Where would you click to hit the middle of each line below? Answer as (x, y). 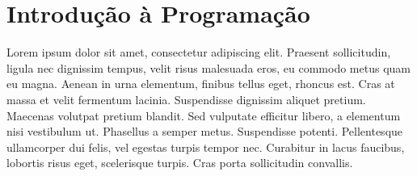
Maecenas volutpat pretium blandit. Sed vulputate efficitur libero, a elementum (204, 115)
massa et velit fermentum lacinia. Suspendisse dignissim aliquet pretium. (186, 99)
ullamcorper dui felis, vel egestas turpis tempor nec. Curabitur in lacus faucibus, (206, 147)
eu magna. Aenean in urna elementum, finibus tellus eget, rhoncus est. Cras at (201, 84)
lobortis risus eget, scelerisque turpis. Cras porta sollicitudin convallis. (180, 163)
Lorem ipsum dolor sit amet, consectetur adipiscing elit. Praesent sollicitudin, (199, 52)
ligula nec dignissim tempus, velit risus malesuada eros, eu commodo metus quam (208, 67)
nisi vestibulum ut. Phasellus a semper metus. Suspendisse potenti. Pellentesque (205, 131)
